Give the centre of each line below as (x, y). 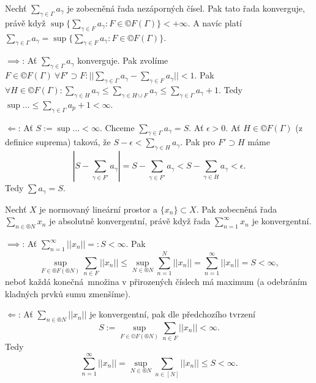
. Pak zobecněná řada (236, 209)
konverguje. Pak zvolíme (123, 60)
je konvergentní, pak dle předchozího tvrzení (173, 314)
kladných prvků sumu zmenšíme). (68, 293)
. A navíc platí (215, 22)
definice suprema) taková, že (58, 142)
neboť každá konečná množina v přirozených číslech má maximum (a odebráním (156, 281)
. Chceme (117, 127)
